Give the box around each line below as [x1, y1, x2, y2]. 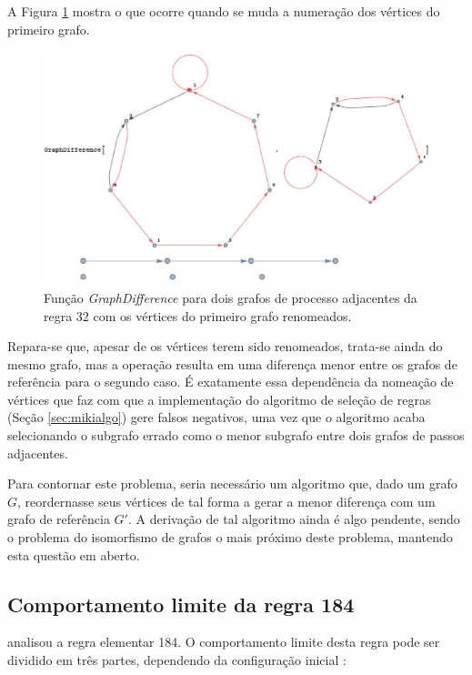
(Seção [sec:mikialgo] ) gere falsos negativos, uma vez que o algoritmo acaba [7, 408, 426, 427]
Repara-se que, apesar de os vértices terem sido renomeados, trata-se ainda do [7, 337, 443, 356]
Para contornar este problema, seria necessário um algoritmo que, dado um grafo [7, 474, 457, 493]
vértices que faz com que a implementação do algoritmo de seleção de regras [7, 389, 431, 408]
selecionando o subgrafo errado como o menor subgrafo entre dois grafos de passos [7, 426, 465, 445]
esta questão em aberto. [7, 545, 140, 564]
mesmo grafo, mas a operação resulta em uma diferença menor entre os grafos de [7, 354, 457, 373]
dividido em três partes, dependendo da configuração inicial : [7, 650, 346, 670]
